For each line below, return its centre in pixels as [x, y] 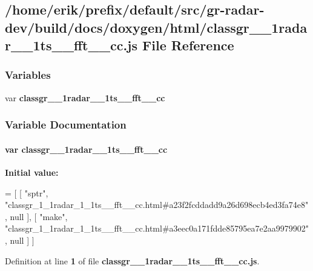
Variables [28, 75]
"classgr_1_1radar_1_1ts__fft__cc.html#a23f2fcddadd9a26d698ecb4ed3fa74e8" [157, 205]
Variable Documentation [66, 125]
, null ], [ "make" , [36, 216]
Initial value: [32, 172]
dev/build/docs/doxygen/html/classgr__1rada [156, 27]
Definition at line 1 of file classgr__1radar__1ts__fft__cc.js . [132, 260]
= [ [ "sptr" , [27, 192]
